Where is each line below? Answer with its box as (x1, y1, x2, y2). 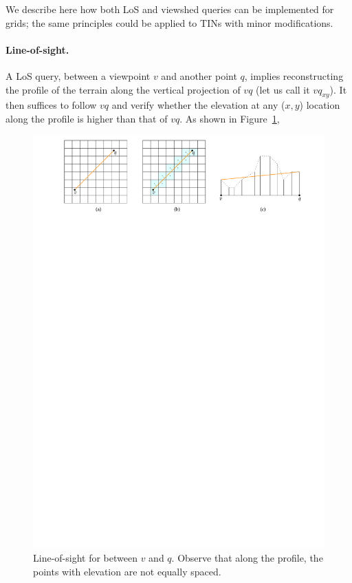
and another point (161, 68, 237, 83)
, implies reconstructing (244, 68, 344, 83)
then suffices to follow (5, 98, 97, 112)
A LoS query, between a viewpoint (5, 68, 151, 83)
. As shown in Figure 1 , (179, 111, 280, 125)
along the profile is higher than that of (5, 111, 168, 125)
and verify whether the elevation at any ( (111, 98, 285, 112)
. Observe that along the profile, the (171, 551, 323, 565)
